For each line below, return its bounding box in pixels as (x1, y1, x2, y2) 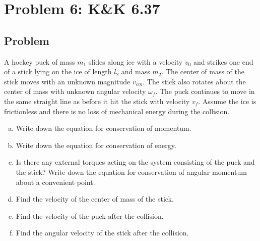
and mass (121, 66, 150, 77)
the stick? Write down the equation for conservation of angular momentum (16, 166, 247, 177)
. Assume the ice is (198, 95, 256, 106)
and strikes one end (193, 56, 253, 67)
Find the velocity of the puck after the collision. (16, 210, 164, 221)
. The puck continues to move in (155, 86, 255, 97)
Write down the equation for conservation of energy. (16, 139, 176, 150)
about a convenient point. (16, 176, 95, 187)
